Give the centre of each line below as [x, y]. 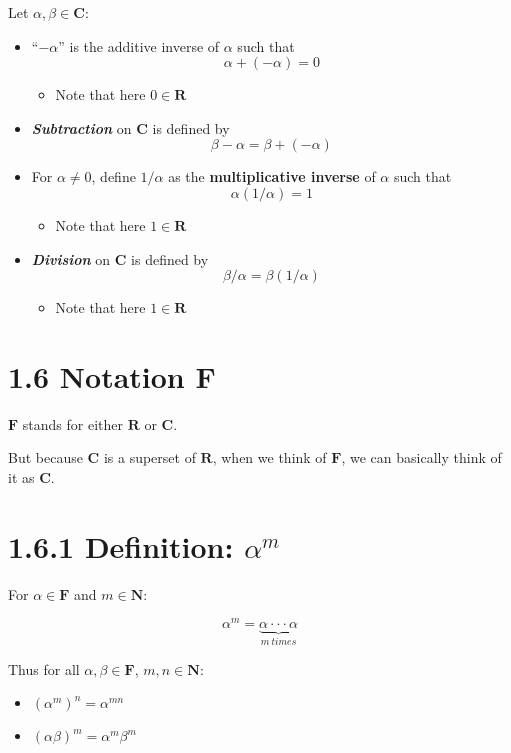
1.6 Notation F [112, 375]
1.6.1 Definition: [121, 545]
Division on [71, 258]
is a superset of [149, 457]
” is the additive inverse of [139, 45]
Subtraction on [81, 127]
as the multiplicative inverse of [272, 176]
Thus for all [44, 668]
